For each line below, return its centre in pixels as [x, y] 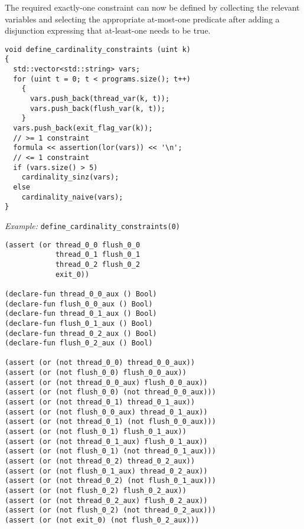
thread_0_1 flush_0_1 [98, 255]
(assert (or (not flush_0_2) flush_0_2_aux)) [96, 491]
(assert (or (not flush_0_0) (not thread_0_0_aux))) [110, 392]
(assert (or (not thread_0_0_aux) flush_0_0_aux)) [106, 382]
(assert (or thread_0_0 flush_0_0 [73, 245]
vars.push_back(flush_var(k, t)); [98, 108]
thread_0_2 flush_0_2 [98, 264]
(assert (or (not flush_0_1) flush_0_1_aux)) [96, 432]
